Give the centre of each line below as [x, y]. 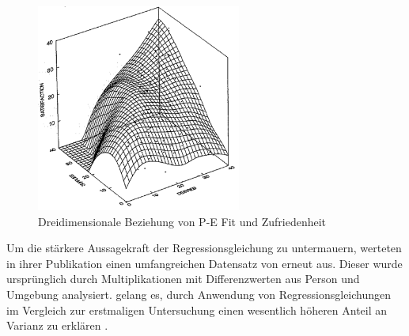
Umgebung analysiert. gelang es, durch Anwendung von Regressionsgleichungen [199, 294]
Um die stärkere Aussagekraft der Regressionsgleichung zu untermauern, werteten [204, 248]
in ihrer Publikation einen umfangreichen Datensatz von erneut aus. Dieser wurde [204, 263]
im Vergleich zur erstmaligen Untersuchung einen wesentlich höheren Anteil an [197, 310]
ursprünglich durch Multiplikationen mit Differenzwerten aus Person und [183, 279]
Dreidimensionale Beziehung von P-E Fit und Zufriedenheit [182, 221]
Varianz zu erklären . [57, 325]
